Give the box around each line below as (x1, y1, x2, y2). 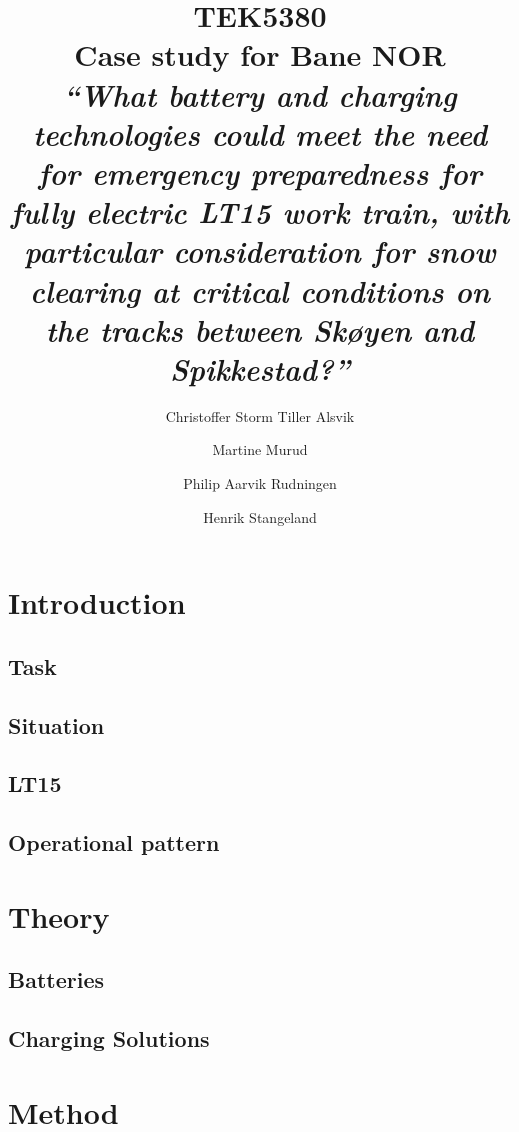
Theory (8, 895, 110, 936)
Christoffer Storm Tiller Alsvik (165, 405, 355, 426)
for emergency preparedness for (38, 151, 482, 193)
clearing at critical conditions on (30, 269, 490, 311)
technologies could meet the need (32, 112, 488, 154)
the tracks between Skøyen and (45, 308, 475, 350)
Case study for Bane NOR (74, 34, 446, 75)
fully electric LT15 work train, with (10, 191, 510, 233)
